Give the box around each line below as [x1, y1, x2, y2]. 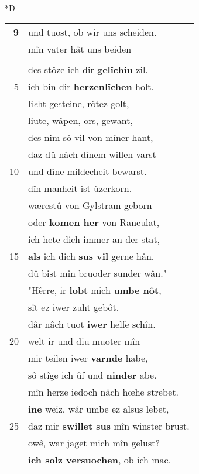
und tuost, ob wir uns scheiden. [28, 25, 157, 39]
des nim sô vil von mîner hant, [28, 130, 153, 144]
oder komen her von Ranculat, [28, 215, 160, 229]
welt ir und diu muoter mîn [28, 334, 140, 348]
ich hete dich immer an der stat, [28, 232, 160, 246]
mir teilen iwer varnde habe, [28, 351, 148, 365]
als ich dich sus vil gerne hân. [28, 249, 155, 263]
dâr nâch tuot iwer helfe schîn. [28, 317, 156, 331]
